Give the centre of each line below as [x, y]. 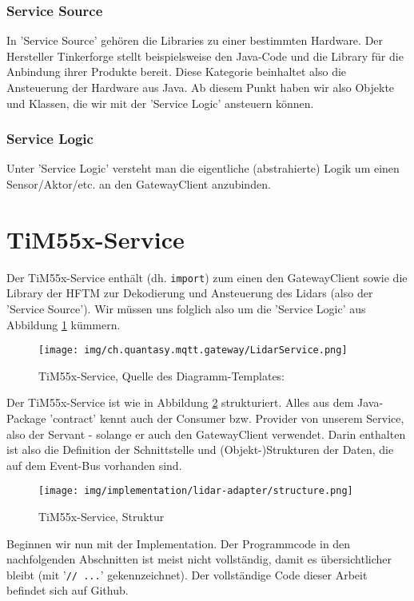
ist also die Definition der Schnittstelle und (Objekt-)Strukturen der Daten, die [200, 450]
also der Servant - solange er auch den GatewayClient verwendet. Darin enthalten [206, 434]
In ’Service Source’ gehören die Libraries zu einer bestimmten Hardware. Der [195, 40]
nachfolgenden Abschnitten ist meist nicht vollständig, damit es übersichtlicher [199, 559]
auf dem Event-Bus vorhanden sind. [94, 465]
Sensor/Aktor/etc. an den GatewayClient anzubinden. [139, 184]
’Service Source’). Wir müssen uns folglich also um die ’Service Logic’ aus [186, 308]
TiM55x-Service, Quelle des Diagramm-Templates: [162, 375]
